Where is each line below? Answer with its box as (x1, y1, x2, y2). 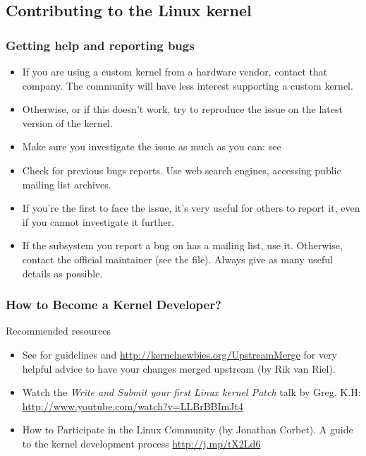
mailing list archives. (22, 176, 111, 191)
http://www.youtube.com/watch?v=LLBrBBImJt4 (22, 398, 243, 413)
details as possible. (22, 265, 103, 280)
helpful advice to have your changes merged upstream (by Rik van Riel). (22, 361, 336, 376)
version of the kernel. (22, 115, 113, 130)
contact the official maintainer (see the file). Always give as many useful (22, 251, 333, 266)
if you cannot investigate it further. (22, 214, 175, 229)
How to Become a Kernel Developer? (6, 296, 221, 313)
